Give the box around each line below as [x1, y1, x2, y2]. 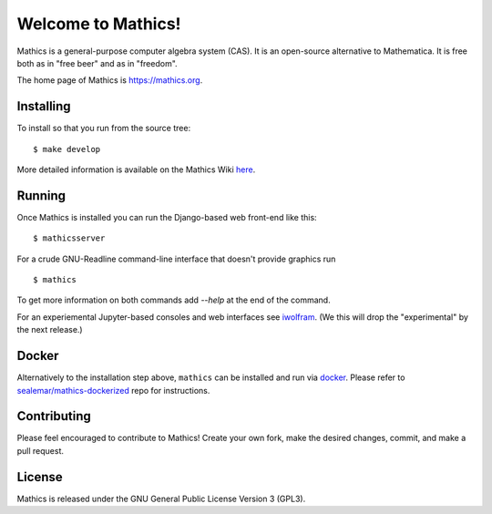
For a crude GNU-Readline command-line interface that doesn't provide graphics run [16, 253, 336, 264]
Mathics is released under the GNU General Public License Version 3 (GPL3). [16, 493, 306, 504]
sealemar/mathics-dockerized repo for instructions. [16, 385, 210, 396]
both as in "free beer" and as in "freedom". [16, 57, 178, 68]
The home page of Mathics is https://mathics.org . [16, 75, 203, 86]
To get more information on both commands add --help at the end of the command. [16, 294, 332, 305]
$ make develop [33, 144, 101, 154]
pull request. [16, 445, 64, 456]
